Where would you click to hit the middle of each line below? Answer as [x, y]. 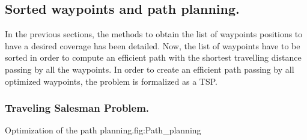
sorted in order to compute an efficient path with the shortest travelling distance [153, 57]
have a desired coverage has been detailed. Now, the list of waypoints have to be [153, 45]
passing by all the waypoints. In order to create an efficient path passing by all [150, 69]
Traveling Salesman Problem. [77, 108]
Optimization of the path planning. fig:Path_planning [103, 130]
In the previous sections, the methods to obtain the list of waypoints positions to [154, 34]
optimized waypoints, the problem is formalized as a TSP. [111, 81]
